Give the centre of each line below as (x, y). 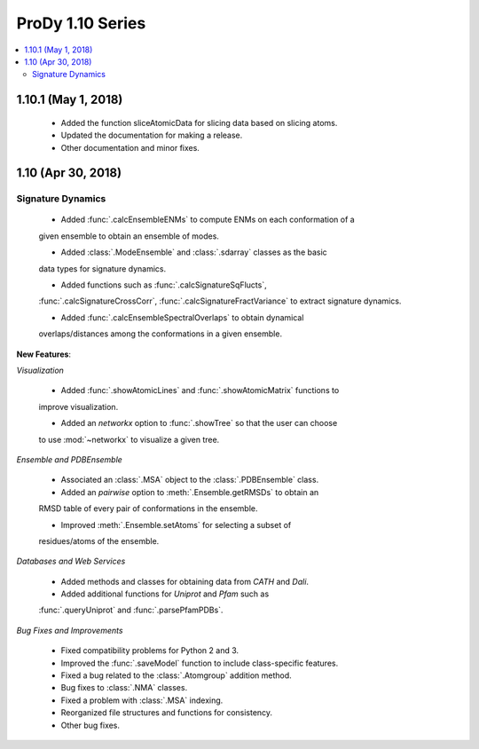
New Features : (43, 354)
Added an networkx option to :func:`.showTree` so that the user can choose (199, 423)
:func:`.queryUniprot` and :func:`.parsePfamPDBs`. (131, 610)
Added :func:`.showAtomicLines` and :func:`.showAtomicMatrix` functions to (200, 390)
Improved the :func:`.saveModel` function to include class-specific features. (200, 663)
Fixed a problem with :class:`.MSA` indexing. (142, 700)
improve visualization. (79, 406)
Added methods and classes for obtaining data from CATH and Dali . (185, 581)
